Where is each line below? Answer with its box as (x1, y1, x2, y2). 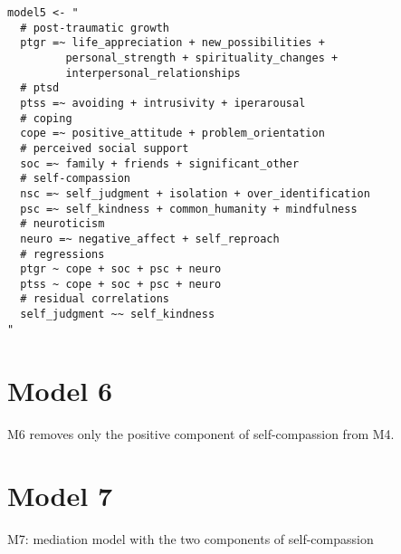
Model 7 (7, 477, 112, 514)
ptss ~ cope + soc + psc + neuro (20, 277, 222, 291)
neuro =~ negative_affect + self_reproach (20, 232, 280, 245)
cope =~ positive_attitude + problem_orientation (20, 127, 325, 140)
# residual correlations (20, 292, 169, 306)
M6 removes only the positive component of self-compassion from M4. (7, 424, 395, 443)
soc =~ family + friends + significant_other (20, 157, 300, 170)
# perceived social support (20, 141, 189, 155)
